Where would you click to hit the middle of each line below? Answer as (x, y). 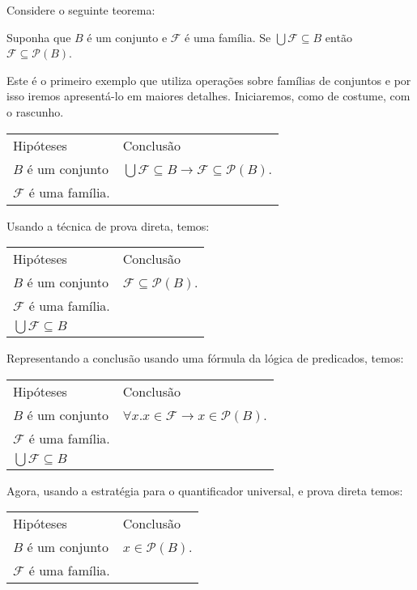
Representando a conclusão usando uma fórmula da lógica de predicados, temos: (205, 358)
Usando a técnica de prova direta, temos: (108, 225)
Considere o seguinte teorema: (81, 10)
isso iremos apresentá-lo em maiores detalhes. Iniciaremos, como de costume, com (208, 96)
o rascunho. (35, 111)
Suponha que (39, 37)
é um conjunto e (127, 37)
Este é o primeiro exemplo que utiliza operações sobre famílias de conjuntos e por (209, 80)
